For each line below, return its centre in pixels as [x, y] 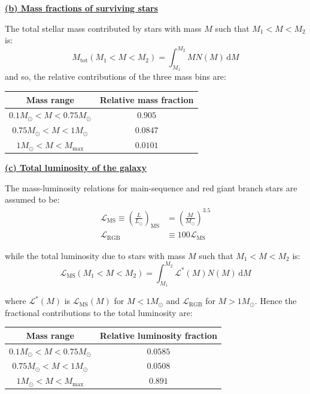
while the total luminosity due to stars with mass [95, 255]
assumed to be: [32, 199]
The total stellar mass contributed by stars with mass [103, 28]
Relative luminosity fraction [159, 335]
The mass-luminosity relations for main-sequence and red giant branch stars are [151, 187]
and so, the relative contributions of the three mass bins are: [116, 76]
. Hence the [276, 301]
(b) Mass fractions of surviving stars [81, 8]
